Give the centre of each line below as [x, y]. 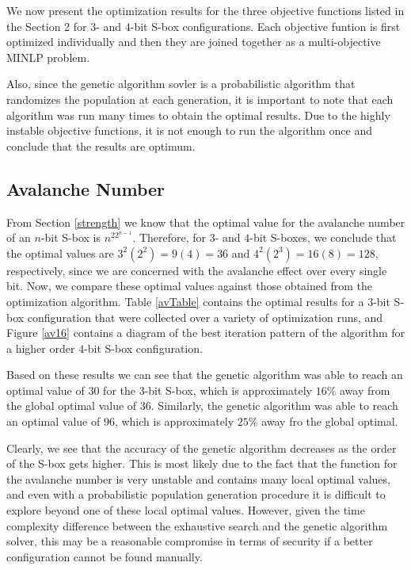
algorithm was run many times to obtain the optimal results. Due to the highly [198, 115]
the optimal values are [60, 252]
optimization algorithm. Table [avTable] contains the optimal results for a [185, 301]
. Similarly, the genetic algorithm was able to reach [274, 406]
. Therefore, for [169, 237]
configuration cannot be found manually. [105, 556]
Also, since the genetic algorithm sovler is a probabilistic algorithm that [181, 84]
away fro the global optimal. [330, 421]
